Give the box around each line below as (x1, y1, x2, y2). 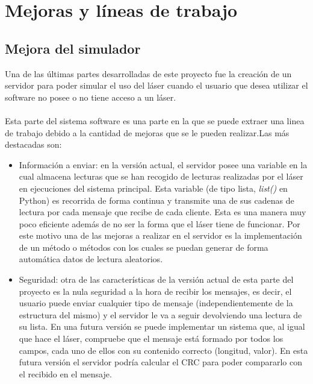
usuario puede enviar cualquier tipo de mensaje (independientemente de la (19, 297, 293, 309)
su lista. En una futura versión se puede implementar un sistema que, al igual (19, 320, 305, 333)
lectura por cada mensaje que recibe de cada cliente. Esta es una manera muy (19, 206, 306, 218)
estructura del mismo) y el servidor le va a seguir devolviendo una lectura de (19, 308, 302, 321)
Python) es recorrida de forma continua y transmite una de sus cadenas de (19, 194, 294, 206)
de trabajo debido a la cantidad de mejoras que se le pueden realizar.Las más (5, 126, 290, 139)
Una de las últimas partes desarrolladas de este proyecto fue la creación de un (5, 67, 292, 80)
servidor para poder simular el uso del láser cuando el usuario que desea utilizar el (5, 79, 308, 92)
